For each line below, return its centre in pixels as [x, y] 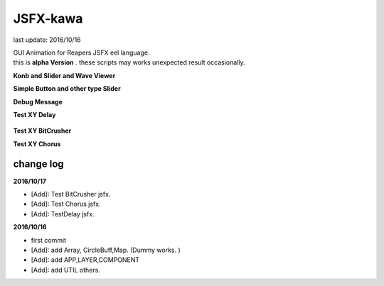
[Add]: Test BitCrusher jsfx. [71, 194]
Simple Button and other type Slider [67, 89]
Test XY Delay [34, 114]
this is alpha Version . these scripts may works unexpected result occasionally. [129, 62]
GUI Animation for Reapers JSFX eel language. [81, 53]
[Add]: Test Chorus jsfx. [66, 204]
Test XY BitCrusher [42, 131]
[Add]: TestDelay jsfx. [63, 214]
